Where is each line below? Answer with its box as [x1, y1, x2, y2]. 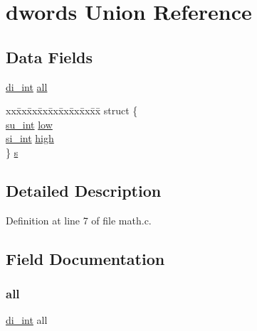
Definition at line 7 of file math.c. [6, 212, 152, 227]
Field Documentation [6, 247, 165, 269]
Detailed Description [6, 179, 162, 201]
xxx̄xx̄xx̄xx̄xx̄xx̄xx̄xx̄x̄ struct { [6, 103, 138, 118]
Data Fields [6, 45, 93, 67]
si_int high [6, 131, 54, 146]
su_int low [6, 116, 53, 131]
